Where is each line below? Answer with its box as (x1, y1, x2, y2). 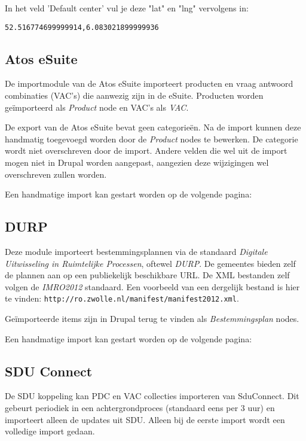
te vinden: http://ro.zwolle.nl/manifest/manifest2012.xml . (5, 292, 239, 305)
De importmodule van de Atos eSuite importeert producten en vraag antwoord (5, 77, 293, 90)
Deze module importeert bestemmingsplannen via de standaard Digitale (5, 245, 268, 257)
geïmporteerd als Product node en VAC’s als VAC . (5, 101, 189, 113)
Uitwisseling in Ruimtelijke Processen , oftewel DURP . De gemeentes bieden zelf (5, 257, 296, 269)
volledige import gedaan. (5, 425, 95, 437)
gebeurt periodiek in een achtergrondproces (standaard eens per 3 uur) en (5, 402, 275, 414)
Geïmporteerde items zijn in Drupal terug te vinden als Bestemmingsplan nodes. (5, 312, 299, 325)
